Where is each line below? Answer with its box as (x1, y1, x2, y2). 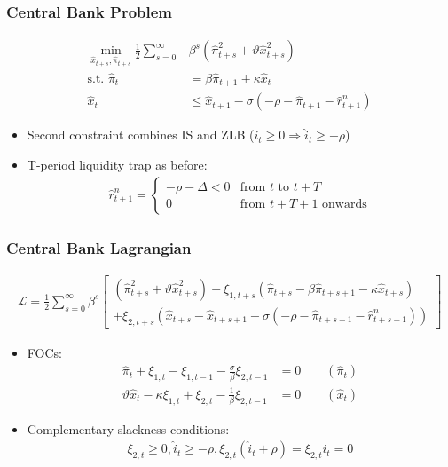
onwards (322, 198, 367, 211)
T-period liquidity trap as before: (27, 155, 208, 173)
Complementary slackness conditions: (27, 419, 230, 438)
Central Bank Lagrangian (6, 236, 192, 258)
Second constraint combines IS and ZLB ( (27, 125, 255, 144)
